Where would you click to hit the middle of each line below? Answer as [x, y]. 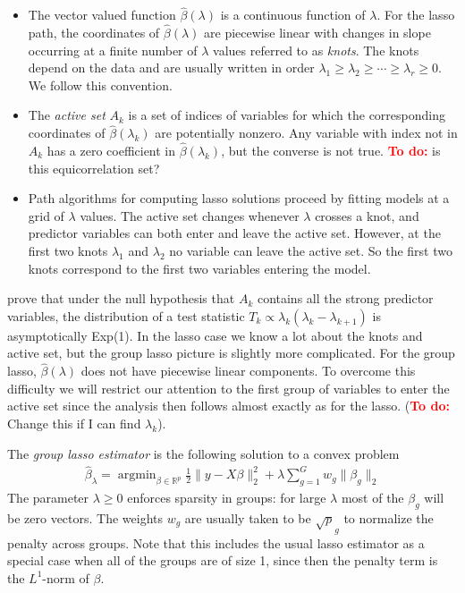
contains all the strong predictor [345, 298]
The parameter [48, 498]
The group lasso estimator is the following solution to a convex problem [203, 453]
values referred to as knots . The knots [316, 50]
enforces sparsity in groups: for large [227, 498]
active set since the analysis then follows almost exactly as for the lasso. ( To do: [228, 406]
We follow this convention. [100, 85]
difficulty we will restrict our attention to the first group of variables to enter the [228, 388]
